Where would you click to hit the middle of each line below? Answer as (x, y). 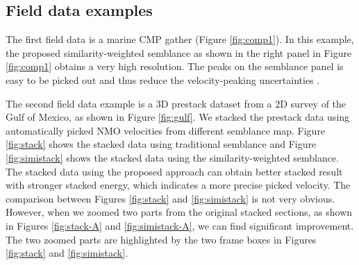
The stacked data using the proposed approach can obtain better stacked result (174, 171)
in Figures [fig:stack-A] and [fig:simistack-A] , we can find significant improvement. (180, 225)
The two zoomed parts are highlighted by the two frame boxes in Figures (161, 239)
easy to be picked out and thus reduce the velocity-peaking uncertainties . (163, 79)
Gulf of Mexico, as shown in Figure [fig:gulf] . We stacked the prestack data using (178, 117)
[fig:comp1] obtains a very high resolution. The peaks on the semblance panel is (175, 66)
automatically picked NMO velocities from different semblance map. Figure (166, 130)
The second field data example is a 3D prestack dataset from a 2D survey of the (176, 103)
